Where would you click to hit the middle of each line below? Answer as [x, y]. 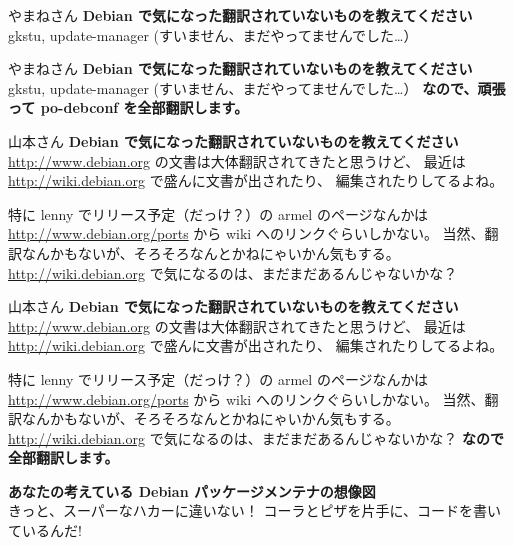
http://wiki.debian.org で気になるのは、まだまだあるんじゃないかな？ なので [256, 437]
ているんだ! [45, 530]
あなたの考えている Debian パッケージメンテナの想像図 [192, 490]
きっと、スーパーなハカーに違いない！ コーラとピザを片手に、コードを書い [254, 510]
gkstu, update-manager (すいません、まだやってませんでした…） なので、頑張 [257, 87]
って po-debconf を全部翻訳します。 [128, 107]
